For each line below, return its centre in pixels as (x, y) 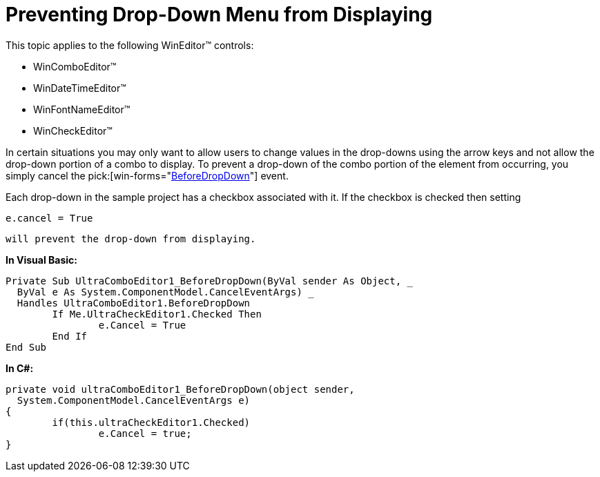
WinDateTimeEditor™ (80, 88)
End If (70, 336)
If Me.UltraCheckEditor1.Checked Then (157, 314)
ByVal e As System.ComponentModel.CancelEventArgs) (159, 292)
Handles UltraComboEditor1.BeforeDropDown (134, 303)
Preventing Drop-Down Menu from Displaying (219, 14)
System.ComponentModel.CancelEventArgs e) (134, 400)
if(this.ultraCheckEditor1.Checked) (151, 422)
